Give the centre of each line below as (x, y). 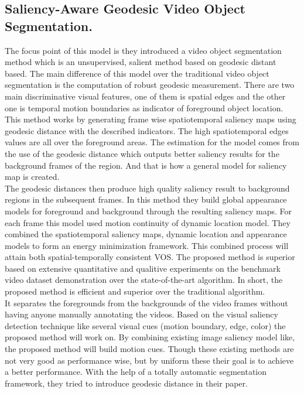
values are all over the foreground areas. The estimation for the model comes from (152, 142)
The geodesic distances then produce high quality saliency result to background (147, 188)
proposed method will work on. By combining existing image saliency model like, (150, 337)
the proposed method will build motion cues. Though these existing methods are (149, 349)
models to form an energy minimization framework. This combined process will (147, 245)
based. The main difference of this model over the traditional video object (137, 73)
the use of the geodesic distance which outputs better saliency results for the (142, 153)
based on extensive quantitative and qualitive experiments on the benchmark (143, 268)
